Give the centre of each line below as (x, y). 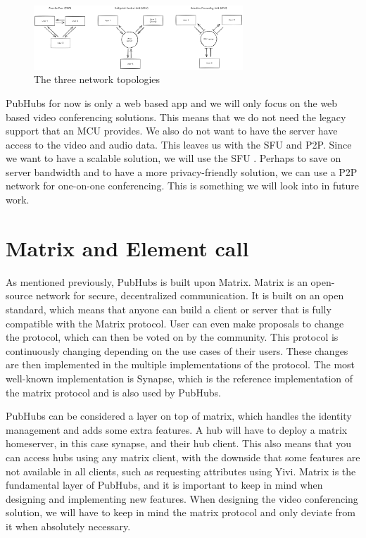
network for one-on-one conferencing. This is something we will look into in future (183, 186)
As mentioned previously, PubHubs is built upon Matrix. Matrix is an (157, 281)
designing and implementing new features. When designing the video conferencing (182, 498)
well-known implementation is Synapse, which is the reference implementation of (179, 378)
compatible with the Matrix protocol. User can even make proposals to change (175, 323)
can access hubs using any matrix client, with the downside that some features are (183, 457)
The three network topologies (97, 79)
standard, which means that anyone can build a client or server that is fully (169, 309)
